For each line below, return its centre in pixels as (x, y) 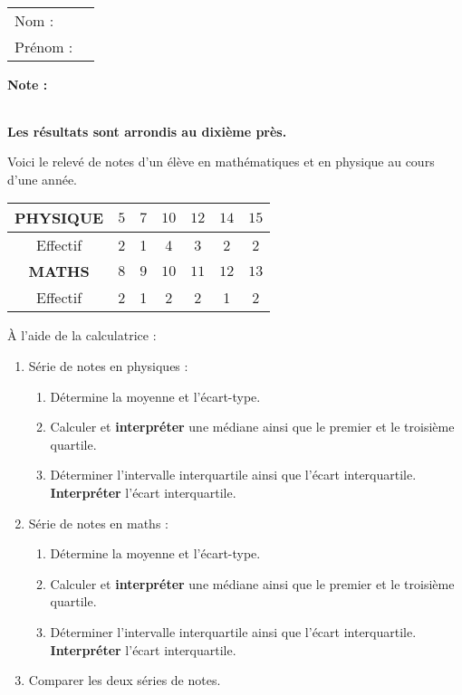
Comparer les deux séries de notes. (125, 680)
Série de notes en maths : (98, 523)
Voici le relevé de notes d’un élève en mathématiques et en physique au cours (221, 162)
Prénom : (44, 47)
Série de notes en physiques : (108, 365)
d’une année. (43, 179)
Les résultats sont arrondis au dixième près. (147, 131)
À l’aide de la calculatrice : (82, 335)
